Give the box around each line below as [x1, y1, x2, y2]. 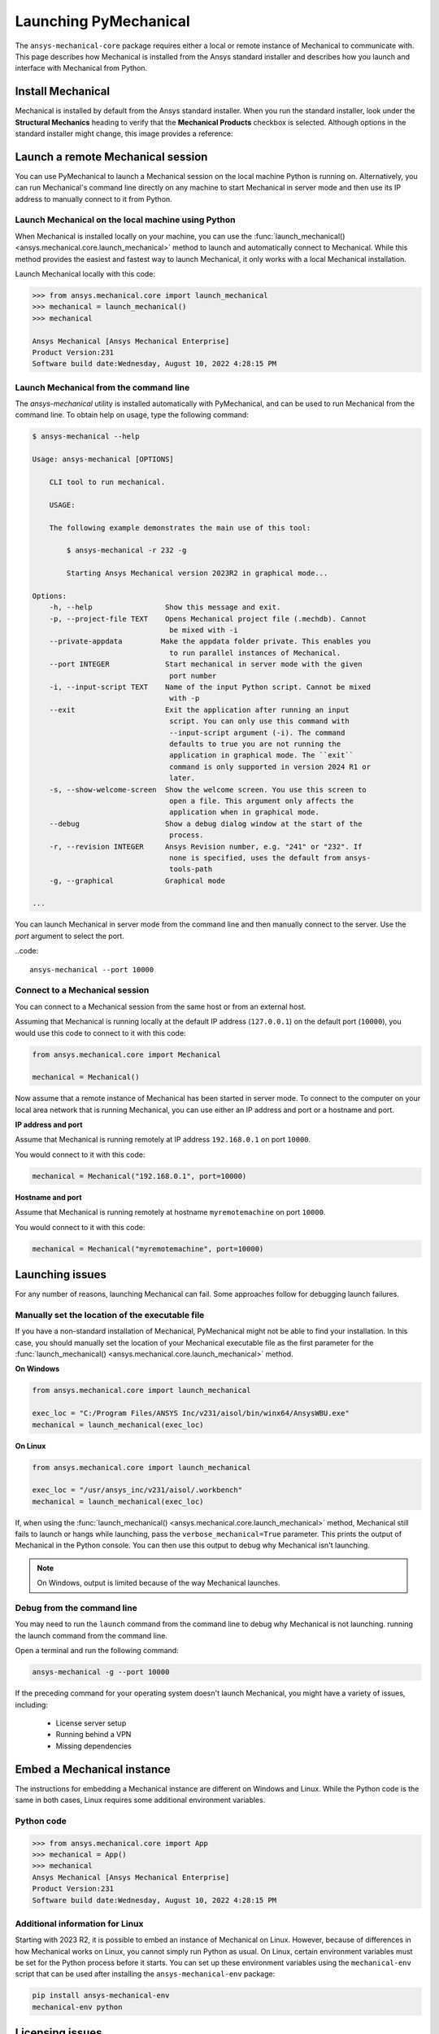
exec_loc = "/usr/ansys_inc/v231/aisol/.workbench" [32, 1486, 243, 1495]
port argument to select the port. [15, 931, 125, 941]
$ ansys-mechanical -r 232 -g [66, 546, 187, 555]
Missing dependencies [55, 1741, 132, 1751]
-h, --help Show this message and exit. [49, 603, 281, 612]
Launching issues [15, 1268, 107, 1281]
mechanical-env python [32, 2002, 123, 2011]
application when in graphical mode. [169, 808, 320, 817]
